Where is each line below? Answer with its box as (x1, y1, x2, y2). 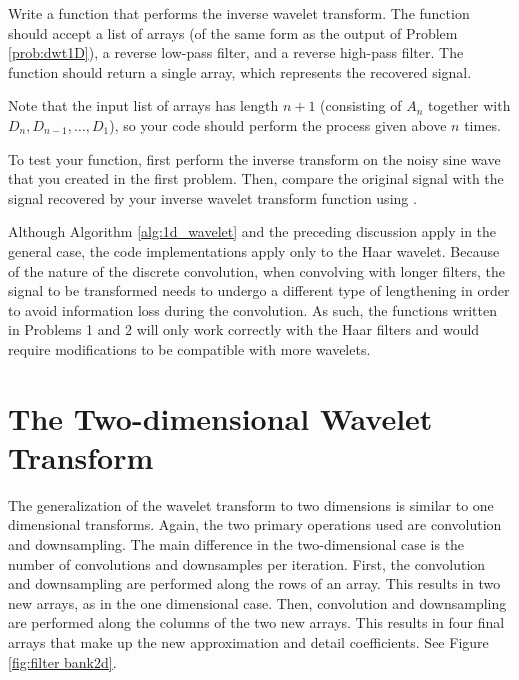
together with (428, 95, 511, 116)
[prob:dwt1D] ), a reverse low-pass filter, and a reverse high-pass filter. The (8, 42, 464, 63)
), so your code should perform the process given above (109, 114, 447, 135)
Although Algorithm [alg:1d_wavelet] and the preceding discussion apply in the (8, 221, 497, 242)
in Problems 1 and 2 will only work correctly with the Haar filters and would (8, 319, 480, 340)
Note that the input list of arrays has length (8, 95, 279, 116)
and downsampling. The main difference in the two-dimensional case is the (8, 534, 465, 554)
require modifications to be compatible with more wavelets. (8, 338, 371, 359)
